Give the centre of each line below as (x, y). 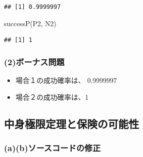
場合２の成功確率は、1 (52, 97)
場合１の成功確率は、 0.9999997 (66, 80)
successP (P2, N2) (30, 23)
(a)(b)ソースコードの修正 (52, 147)
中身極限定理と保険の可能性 (71, 123)
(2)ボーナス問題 (34, 61)
